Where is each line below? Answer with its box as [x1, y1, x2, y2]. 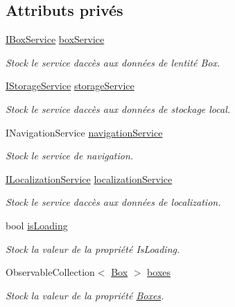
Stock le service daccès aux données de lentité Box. [6, 55, 220, 69]
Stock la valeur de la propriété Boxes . [6, 288, 164, 302]
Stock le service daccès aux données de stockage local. [6, 101, 231, 116]
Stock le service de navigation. [6, 148, 134, 163]
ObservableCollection [6, 265, 95, 279]
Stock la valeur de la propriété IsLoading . [6, 241, 180, 256]
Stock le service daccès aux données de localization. [6, 195, 221, 209]
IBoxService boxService [6, 32, 105, 46]
